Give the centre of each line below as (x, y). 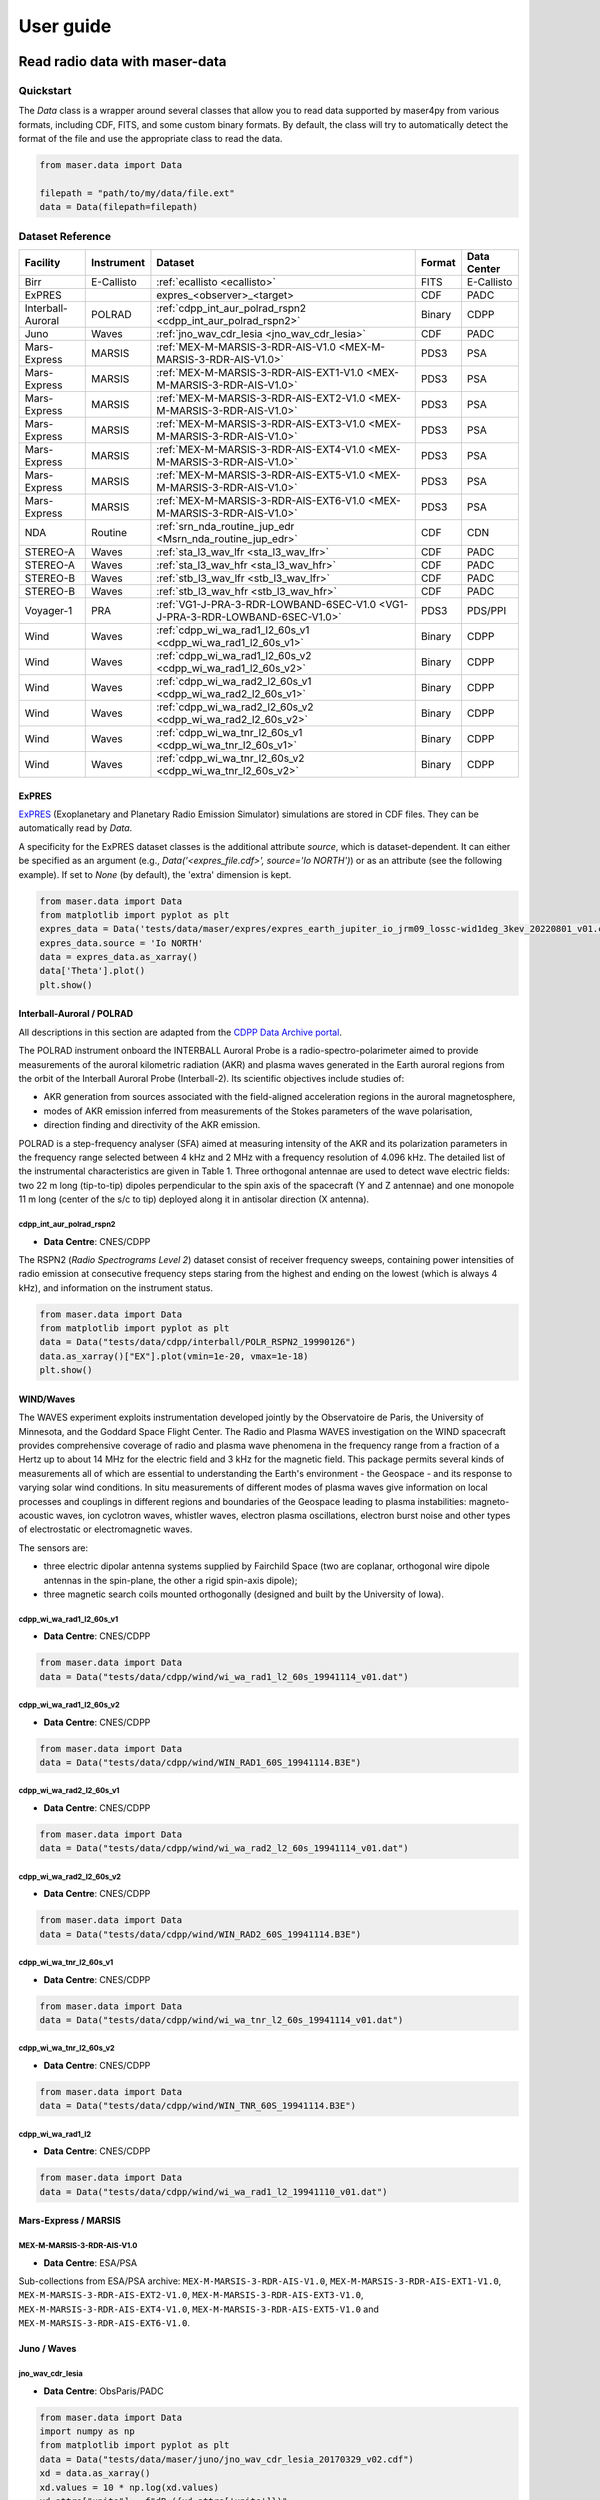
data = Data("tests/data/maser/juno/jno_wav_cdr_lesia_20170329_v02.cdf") (227, 2459)
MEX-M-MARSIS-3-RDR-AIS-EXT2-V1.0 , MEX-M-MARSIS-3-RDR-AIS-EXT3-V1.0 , (191, 2295)
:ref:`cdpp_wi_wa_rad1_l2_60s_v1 (233, 630)
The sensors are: (53, 1547)
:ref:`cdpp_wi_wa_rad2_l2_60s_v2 (235, 707)
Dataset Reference (65, 236)
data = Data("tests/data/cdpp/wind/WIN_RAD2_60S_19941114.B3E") (200, 1934)
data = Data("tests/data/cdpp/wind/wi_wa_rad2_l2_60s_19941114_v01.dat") (224, 1848)
